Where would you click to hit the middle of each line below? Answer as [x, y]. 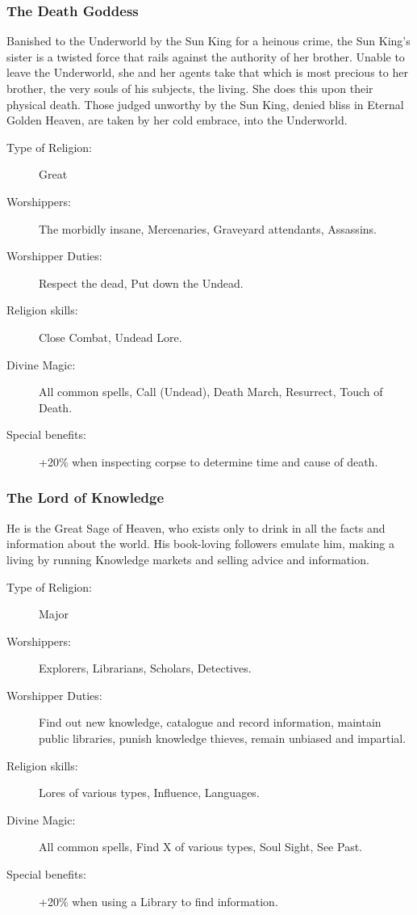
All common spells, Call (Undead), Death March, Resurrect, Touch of [211, 392]
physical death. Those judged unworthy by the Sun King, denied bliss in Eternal [205, 104]
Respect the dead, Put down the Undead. [141, 283]
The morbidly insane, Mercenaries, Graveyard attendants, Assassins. [208, 228]
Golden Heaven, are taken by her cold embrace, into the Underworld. [177, 120]
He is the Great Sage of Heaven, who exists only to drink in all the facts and [196, 527]
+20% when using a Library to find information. [158, 901]
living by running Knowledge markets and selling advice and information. [188, 559]
